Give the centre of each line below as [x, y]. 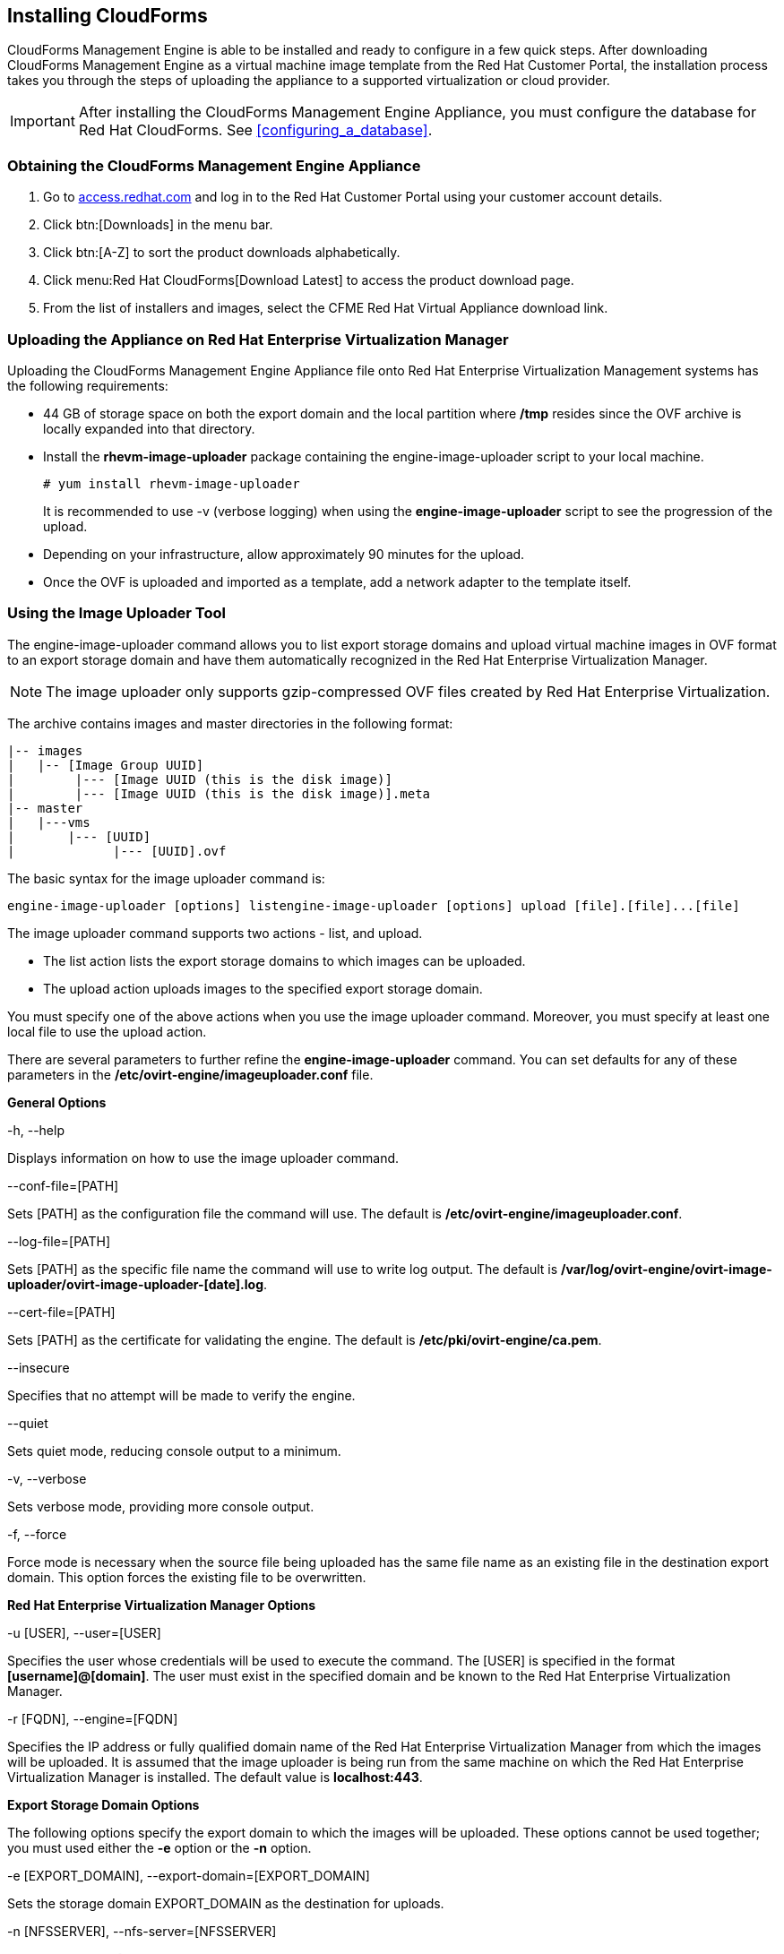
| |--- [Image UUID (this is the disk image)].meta [219, 793]
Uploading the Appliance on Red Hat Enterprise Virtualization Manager [258, 339]
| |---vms [49, 822]
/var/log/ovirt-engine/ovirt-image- [667, 1269]
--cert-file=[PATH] [61, 1312]
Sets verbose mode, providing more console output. [161, 1506]
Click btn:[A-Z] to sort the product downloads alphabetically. [222, 253]
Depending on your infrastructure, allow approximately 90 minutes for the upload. [284, 554]
